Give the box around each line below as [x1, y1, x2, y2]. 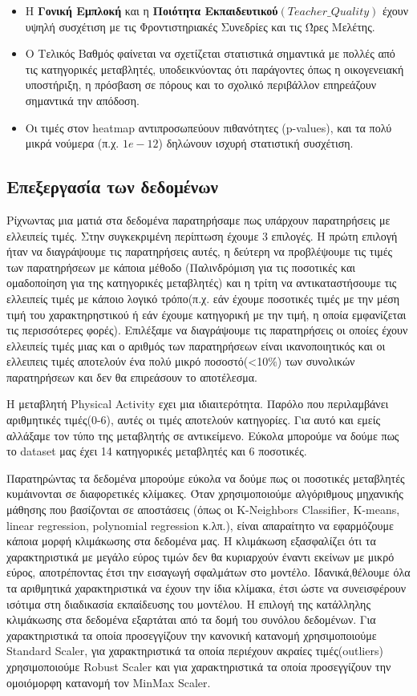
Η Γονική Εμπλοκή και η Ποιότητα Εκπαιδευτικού [25, 2, 278, 18]
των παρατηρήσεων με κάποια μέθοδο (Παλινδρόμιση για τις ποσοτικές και [6, 258, 356, 275]
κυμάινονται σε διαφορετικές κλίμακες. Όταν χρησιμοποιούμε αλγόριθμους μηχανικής [6, 485, 403, 502]
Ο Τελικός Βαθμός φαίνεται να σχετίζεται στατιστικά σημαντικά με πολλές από [25, 45, 395, 62]
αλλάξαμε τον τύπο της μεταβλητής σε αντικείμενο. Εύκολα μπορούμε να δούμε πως [6, 427, 399, 443]
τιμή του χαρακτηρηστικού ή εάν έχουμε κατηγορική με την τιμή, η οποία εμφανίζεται [6, 306, 407, 322]
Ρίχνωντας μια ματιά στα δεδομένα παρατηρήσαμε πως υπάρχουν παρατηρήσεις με [6, 211, 391, 228]
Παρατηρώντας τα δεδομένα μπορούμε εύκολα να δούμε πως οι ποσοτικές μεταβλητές [6, 469, 405, 486]
